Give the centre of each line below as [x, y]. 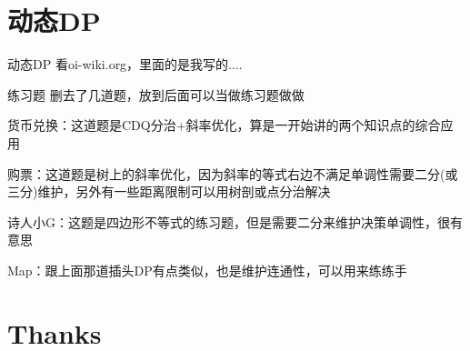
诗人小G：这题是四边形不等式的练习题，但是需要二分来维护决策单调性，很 [229, 221]
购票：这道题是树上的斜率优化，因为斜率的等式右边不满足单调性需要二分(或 [233, 173]
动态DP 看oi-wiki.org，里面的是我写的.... [125, 64]
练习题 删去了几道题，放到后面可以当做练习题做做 [156, 94]
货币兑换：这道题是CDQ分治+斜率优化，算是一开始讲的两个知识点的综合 [224, 125]
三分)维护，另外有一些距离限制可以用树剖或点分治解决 [169, 191]
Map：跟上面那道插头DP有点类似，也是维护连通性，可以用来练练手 [207, 270]
